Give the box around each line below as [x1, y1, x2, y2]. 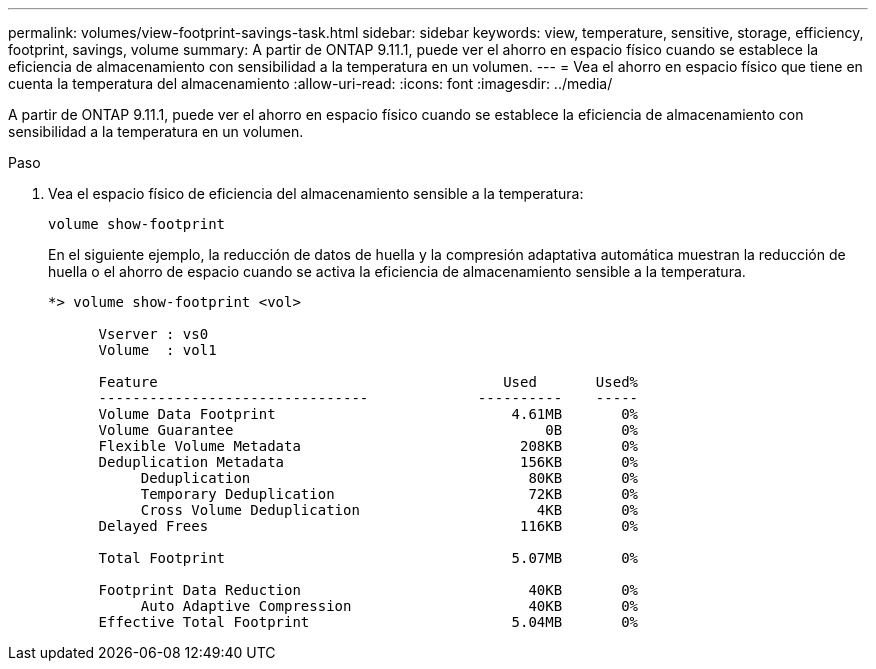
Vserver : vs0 [98, 326, 209, 342]
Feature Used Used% [98, 374, 639, 390]
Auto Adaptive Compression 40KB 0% [140, 598, 639, 614]
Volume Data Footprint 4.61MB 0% [98, 406, 639, 422]
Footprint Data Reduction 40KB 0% [98, 582, 639, 598]
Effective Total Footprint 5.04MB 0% [98, 614, 639, 630]
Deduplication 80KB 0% [140, 470, 639, 486]
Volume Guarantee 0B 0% [98, 422, 639, 438]
